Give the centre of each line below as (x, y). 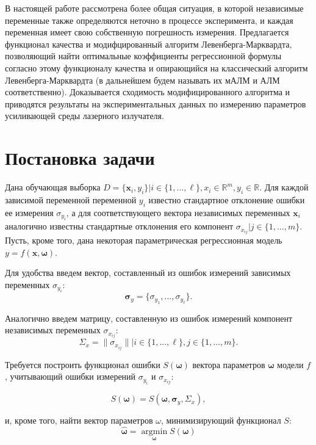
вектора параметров (229, 364)
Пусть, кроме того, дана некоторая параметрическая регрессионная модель (144, 240)
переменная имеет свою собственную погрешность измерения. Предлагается (147, 32)
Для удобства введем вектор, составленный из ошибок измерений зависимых (148, 273)
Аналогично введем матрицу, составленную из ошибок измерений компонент (149, 318)
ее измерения (29, 212)
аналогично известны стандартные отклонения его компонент (119, 226)
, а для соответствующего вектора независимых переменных (178, 212)
